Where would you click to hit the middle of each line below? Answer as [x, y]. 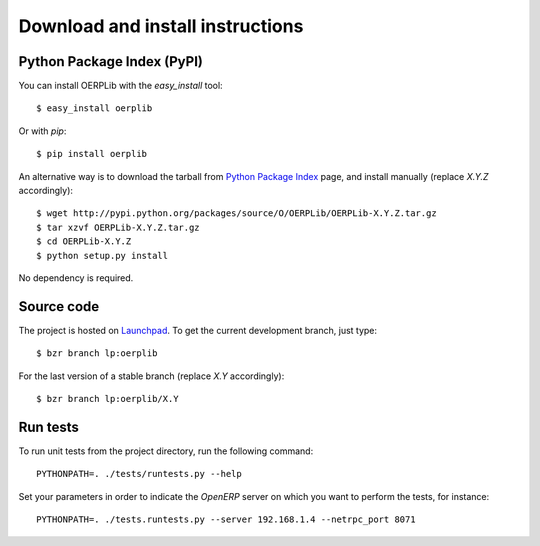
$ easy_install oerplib [94, 108]
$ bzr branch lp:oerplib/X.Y [107, 399]
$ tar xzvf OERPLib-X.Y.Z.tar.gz [118, 227]
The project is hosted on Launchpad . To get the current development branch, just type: [198, 330]
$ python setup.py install [102, 255]
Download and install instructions [161, 26]
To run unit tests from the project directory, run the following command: [166, 451]
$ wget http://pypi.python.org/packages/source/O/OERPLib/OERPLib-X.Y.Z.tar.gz [236, 213]
